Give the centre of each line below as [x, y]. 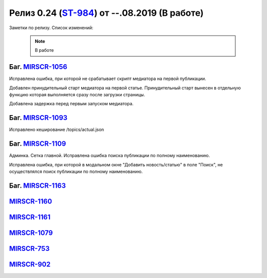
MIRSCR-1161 [30, 217]
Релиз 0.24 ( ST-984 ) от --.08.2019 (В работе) [106, 13]
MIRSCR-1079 [31, 233]
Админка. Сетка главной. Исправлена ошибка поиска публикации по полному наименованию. [110, 156]
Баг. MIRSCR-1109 [38, 144]
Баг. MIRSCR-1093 [38, 118]
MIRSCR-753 [29, 249]
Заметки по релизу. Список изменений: [51, 28]
